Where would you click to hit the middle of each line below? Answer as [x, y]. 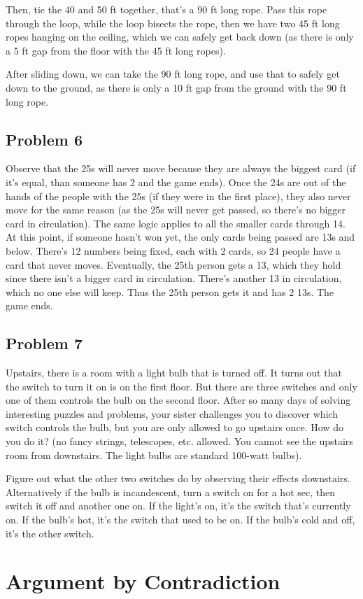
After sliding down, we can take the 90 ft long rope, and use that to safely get [173, 74]
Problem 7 [44, 343]
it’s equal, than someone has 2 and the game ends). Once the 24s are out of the [176, 182]
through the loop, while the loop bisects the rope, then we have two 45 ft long [173, 23]
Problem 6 [44, 139]
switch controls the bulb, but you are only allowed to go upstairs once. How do [175, 427]
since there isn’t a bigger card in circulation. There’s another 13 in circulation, [174, 278]
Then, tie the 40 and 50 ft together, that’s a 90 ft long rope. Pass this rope [166, 9]
